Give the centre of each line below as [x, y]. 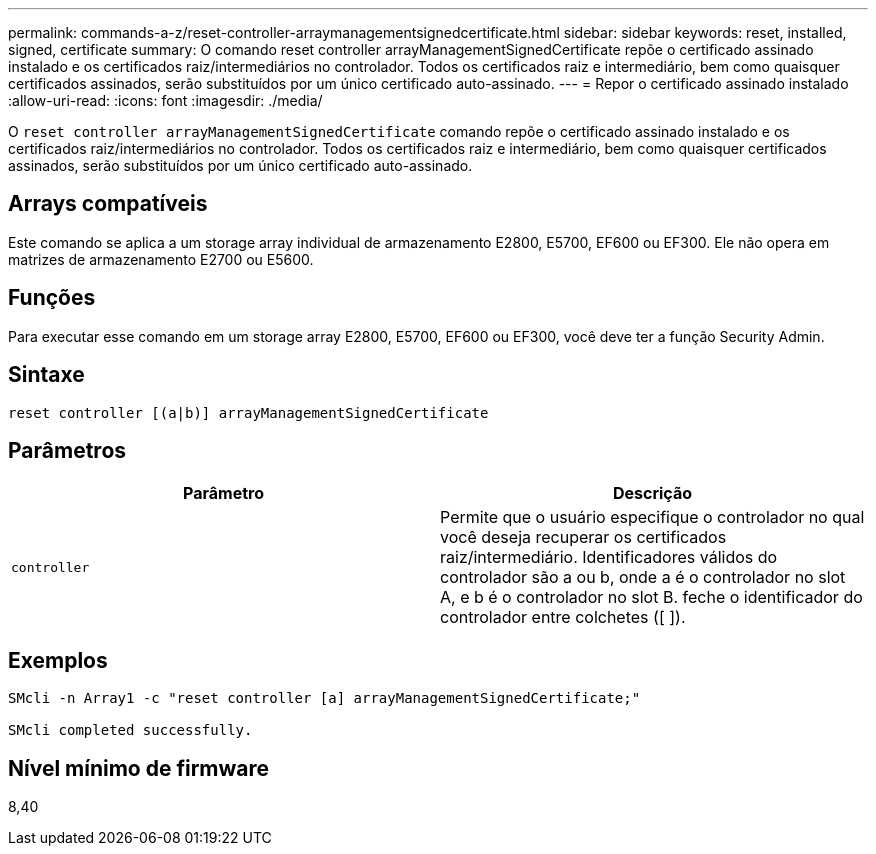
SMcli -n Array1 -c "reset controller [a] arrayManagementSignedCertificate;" [324, 698]
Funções [52, 298]
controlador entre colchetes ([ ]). [563, 617]
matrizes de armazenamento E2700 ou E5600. [161, 259]
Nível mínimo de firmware [139, 768]
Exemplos [58, 660]
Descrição [652, 493]
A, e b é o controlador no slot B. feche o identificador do [651, 597]
